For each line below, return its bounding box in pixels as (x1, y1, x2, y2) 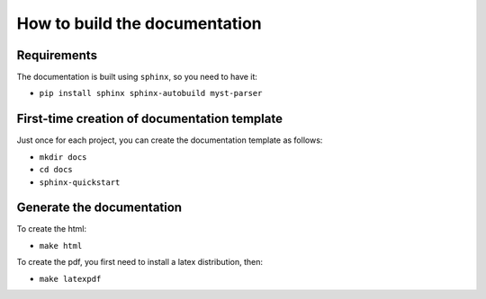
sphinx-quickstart (39, 177, 121, 188)
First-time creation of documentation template (16, 111, 283, 127)
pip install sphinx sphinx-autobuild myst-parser (39, 88, 263, 99)
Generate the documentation (16, 200, 183, 215)
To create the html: (16, 224, 87, 234)
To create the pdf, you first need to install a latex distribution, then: (16, 257, 264, 268)
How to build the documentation (16, 13, 263, 33)
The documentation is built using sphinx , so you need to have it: (16, 72, 258, 83)
